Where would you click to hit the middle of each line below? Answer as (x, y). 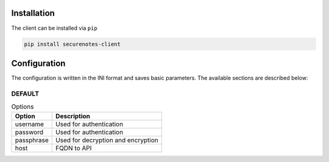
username (30, 124)
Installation (33, 13)
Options (23, 107)
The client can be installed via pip (54, 28)
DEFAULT (25, 93)
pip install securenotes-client (73, 44)
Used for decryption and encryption (107, 140)
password (29, 132)
